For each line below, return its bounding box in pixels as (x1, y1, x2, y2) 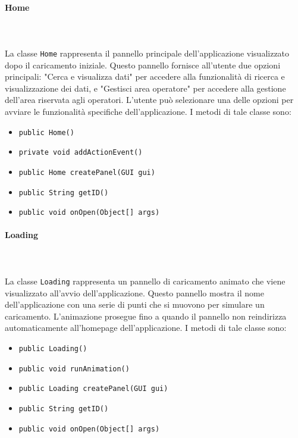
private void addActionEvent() (18, 148, 143, 157)
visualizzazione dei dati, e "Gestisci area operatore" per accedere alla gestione (5, 82, 286, 94)
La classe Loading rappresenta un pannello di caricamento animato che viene (5, 274, 286, 287)
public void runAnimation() (18, 364, 130, 373)
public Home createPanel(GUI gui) (18, 168, 155, 177)
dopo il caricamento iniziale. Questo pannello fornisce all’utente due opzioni (5, 58, 281, 71)
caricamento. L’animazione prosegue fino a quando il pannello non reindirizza (5, 309, 287, 322)
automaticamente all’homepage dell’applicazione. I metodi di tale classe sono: (5, 321, 287, 334)
